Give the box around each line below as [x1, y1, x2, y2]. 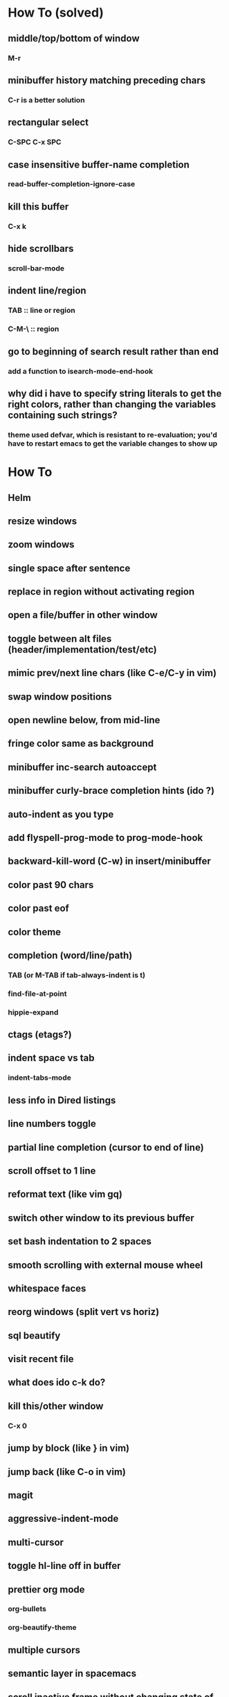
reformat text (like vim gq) [8, 1188, 123, 1200]
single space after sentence [8, 562, 131, 574]
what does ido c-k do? [8, 1377, 106, 1388]
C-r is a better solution [8, 95, 85, 105]
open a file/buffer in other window [8, 609, 158, 621]
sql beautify [8, 1330, 61, 1341]
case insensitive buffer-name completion [8, 158, 190, 170]
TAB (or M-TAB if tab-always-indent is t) [8, 970, 146, 980]
